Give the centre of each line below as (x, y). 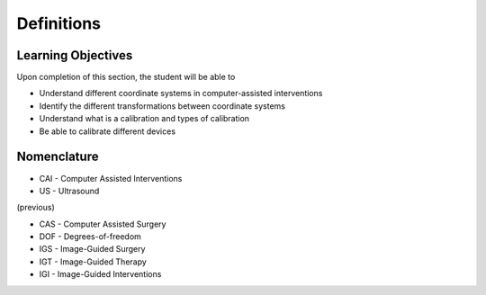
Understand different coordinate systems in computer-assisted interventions (181, 94)
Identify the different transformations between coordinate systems (162, 106)
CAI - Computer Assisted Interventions (111, 178)
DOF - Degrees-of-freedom (90, 237)
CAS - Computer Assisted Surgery (103, 224)
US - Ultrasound (69, 191)
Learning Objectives (75, 55)
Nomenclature (58, 157)
